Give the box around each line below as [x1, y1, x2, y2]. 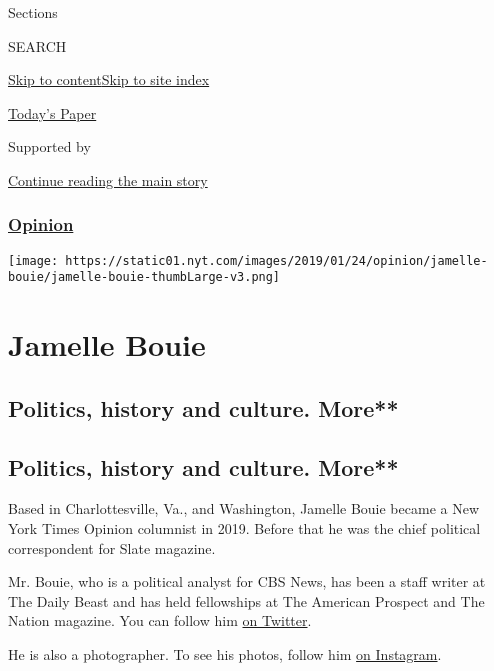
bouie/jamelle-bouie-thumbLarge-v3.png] [8, 270, 281, 285]
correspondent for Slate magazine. [8, 537, 216, 558]
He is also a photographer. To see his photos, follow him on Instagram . [8, 644, 442, 665]
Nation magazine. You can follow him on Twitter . [8, 610, 312, 631]
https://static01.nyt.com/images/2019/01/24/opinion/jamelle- [65, 253, 488, 268]
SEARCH [8, 35, 67, 56]
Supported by [8, 136, 91, 157]
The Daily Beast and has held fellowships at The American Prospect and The [8, 590, 485, 611]
